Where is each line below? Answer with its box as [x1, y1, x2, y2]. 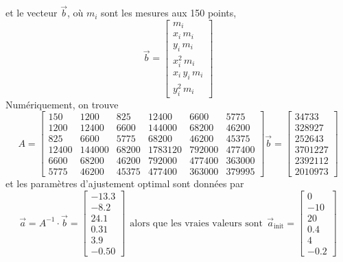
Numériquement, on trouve [5, 97, 119, 111]
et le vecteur [5, 5, 58, 20]
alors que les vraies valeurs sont [130, 218, 263, 228]
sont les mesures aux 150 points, [101, 5, 237, 20]
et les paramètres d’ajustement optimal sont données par [5, 176, 244, 191]
